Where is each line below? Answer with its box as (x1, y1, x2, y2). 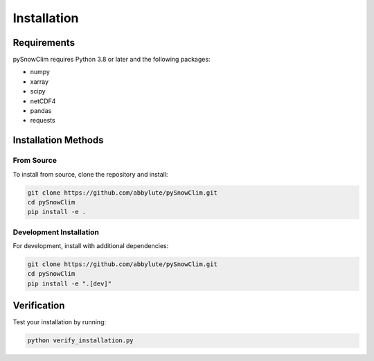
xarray (30, 77, 48, 86)
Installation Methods (12, 134, 104, 146)
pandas (30, 107, 52, 115)
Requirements (12, 37, 75, 49)
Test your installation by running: (12, 318, 107, 326)
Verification (12, 300, 65, 312)
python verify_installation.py (27, 337, 134, 344)
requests (30, 116, 55, 125)
